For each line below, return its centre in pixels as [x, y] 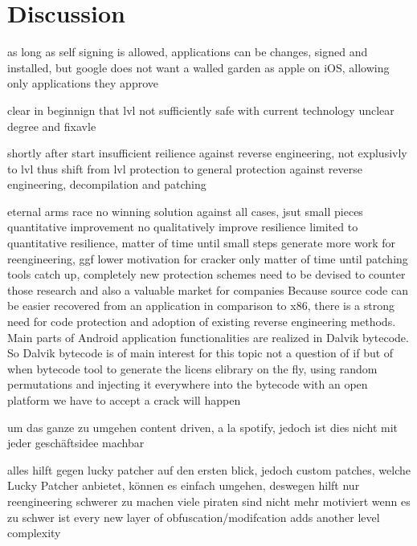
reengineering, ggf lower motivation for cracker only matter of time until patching [208, 258]
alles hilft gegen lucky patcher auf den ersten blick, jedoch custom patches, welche [209, 469]
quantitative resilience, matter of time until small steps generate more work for [202, 243]
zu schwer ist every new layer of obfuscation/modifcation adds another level [194, 517]
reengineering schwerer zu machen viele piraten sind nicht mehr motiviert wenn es [209, 501]
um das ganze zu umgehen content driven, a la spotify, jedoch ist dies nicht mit [203, 427]
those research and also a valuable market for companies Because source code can [208, 289]
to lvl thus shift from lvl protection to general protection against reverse [185, 168]
